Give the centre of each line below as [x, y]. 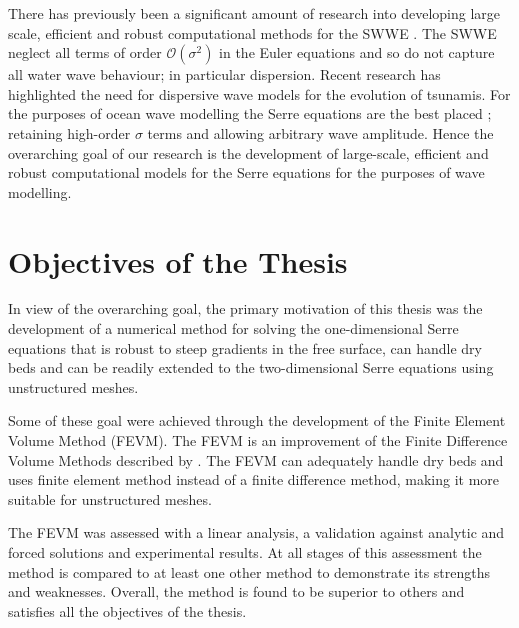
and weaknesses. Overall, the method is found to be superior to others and [236, 591]
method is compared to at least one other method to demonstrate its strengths [249, 571]
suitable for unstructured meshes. [110, 498]
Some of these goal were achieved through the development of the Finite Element [257, 420]
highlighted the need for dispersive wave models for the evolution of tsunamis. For [259, 93]
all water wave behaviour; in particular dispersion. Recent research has [224, 74]
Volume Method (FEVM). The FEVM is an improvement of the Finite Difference [258, 440]
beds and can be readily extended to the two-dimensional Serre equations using [251, 367]
